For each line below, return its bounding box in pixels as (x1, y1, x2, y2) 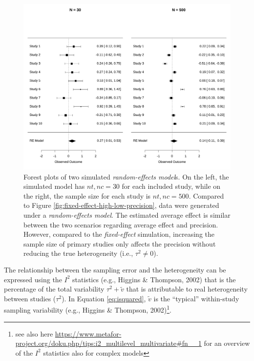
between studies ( (4, 293, 56, 303)
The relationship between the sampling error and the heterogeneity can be (4, 265, 226, 275)
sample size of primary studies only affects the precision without (23, 238, 216, 248)
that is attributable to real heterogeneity (126, 284, 248, 294)
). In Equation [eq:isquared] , (62, 293, 146, 303)
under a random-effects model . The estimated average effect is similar (23, 210, 231, 220)
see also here (15, 328, 53, 338)
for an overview (204, 338, 250, 348)
